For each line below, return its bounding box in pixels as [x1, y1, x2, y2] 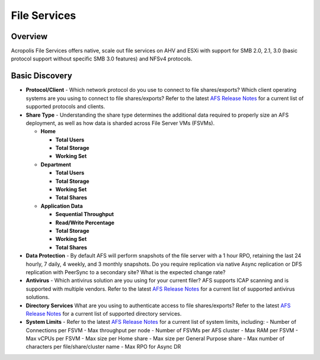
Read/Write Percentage [55, 219, 115, 226]
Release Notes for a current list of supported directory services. [25, 310, 182, 317]
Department [40, 160, 71, 168]
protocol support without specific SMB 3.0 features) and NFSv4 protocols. [11, 55, 193, 62]
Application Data [40, 202, 83, 210]
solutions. [25, 294, 50, 301]
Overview [11, 31, 48, 41]
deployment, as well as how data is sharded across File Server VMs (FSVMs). [25, 119, 215, 127]
